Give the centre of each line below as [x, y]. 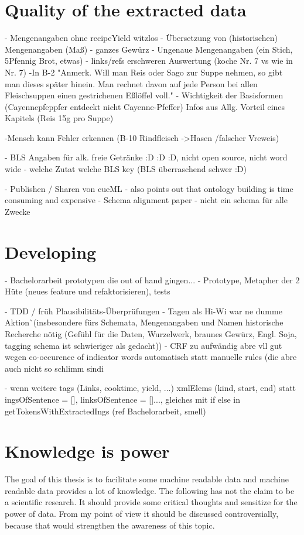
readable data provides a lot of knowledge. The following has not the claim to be [150, 490]
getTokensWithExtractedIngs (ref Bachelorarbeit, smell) [105, 411]
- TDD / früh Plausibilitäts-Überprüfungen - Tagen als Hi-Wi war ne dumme [144, 311]
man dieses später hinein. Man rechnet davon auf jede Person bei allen [131, 83]
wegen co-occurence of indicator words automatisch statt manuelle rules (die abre [151, 357]
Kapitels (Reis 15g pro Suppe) [59, 118]
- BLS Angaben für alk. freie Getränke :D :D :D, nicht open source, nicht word [146, 157]
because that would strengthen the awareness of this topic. [110, 525]
